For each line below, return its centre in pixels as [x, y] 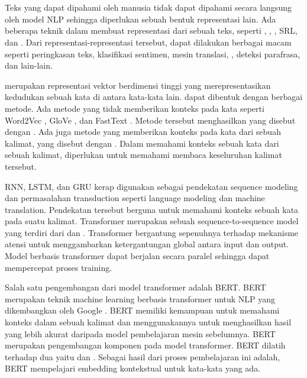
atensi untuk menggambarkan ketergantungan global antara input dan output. [147, 244]
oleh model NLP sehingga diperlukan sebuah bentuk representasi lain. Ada [140, 19]
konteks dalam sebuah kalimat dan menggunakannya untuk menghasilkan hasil [148, 322]
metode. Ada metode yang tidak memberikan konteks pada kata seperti [135, 108]
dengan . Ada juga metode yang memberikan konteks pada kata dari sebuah [143, 132]
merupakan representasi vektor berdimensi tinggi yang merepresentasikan [138, 85]
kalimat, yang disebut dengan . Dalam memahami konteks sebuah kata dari [142, 143]
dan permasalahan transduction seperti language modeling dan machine [135, 198]
